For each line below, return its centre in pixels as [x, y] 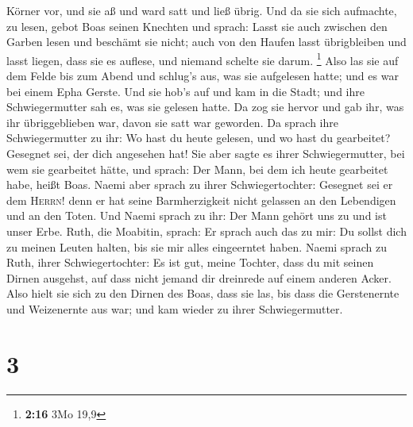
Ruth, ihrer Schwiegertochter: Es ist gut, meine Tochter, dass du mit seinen [190, 262]
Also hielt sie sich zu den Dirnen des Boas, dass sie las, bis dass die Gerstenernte [203, 293]
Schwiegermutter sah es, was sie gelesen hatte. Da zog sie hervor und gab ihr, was [205, 107]
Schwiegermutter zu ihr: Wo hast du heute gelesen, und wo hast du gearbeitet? [199, 138]
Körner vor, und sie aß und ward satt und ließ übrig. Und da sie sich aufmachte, [202, 10]
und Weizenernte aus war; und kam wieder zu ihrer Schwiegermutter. [175, 308]
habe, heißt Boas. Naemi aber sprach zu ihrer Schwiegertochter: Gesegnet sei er [200, 185]
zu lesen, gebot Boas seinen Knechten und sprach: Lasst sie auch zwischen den [197, 26]
